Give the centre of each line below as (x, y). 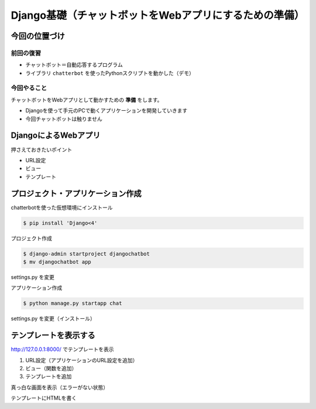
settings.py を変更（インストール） (53, 319)
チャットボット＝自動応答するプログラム (74, 65)
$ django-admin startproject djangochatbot (87, 254)
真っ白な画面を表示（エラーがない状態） (59, 387)
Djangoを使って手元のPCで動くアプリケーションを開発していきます (107, 111)
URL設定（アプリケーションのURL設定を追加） (82, 360)
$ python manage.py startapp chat (73, 304)
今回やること (29, 88)
